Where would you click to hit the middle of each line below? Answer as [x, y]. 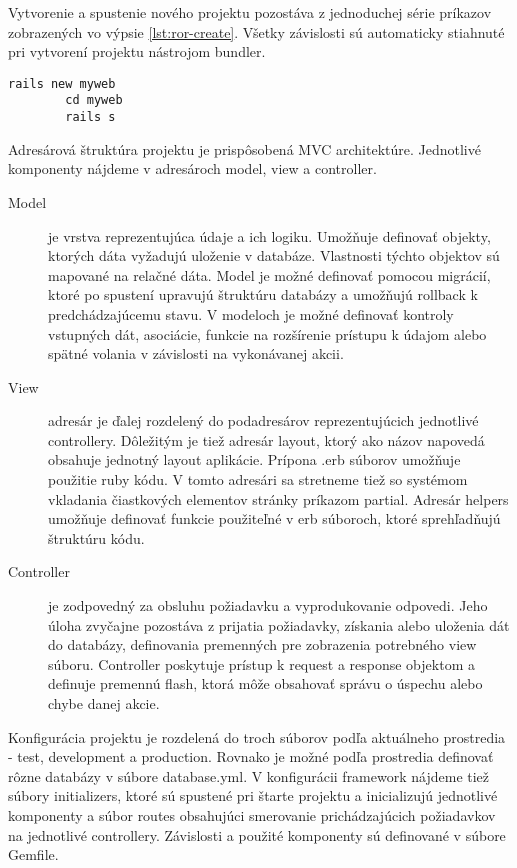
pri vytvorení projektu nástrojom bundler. [137, 51]
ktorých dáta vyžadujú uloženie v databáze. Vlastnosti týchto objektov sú [274, 255]
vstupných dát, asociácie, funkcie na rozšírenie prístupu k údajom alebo [267, 333]
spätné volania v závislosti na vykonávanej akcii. [196, 353]
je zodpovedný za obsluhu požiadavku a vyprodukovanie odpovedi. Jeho [268, 605]
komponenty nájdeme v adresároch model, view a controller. [192, 168]
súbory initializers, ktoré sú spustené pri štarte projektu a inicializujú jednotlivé [253, 795]
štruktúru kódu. [96, 537]
